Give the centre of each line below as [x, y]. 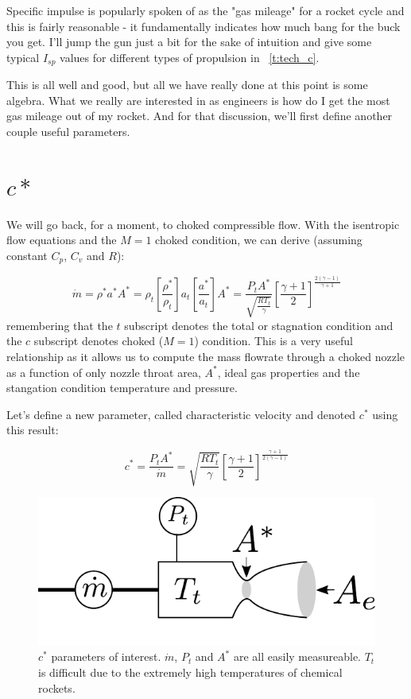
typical [23, 57]
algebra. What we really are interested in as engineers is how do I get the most [198, 100]
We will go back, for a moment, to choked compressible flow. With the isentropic [203, 224]
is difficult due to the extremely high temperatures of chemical [190, 672]
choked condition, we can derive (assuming [259, 240]
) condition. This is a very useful [273, 341]
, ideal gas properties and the [289, 372]
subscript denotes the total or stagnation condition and [259, 325]
